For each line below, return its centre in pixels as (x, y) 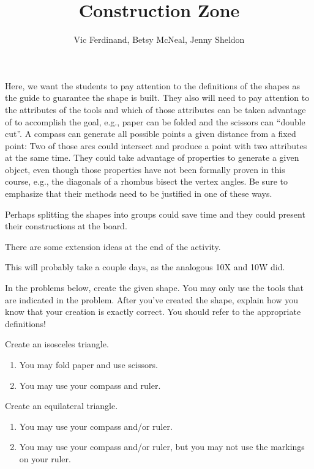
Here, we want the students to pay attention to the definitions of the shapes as (152, 85)
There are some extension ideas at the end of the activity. (113, 246)
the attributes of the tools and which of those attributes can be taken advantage (155, 109)
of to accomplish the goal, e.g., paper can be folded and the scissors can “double (155, 121)
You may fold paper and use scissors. (88, 364)
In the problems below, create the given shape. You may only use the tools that (155, 288)
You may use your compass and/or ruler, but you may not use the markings (162, 447)
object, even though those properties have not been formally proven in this (145, 169)
